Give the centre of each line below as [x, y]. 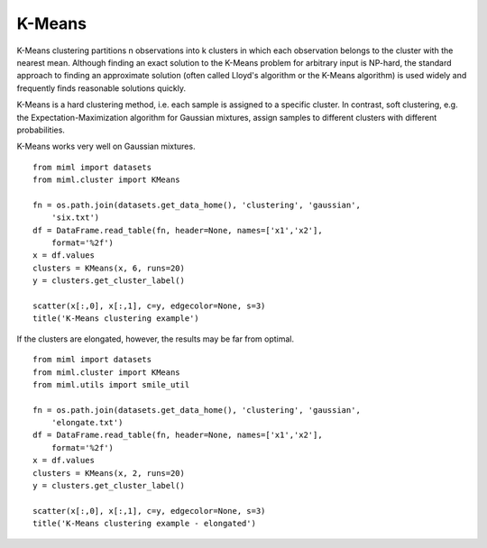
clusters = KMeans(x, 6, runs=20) [109, 268]
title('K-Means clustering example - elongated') [145, 524]
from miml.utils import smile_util [111, 384]
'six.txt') [75, 218]
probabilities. [41, 130]
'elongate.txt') [87, 423]
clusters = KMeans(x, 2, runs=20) [109, 473]
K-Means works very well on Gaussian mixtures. [106, 146]
